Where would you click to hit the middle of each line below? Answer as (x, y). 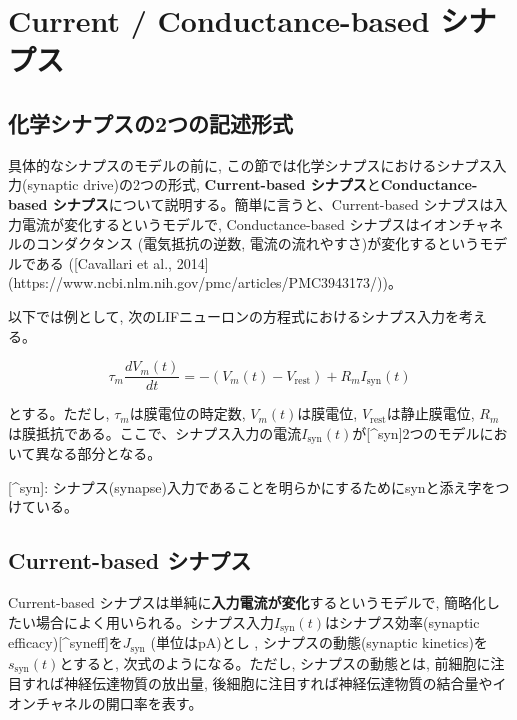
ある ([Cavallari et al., (104, 262)
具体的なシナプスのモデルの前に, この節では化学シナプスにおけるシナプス (250, 164)
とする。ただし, (59, 413)
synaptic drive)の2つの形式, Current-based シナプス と (204, 184)
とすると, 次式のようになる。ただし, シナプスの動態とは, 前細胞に (275, 662)
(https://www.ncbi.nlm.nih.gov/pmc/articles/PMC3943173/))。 (205, 282)
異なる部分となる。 (98, 453)
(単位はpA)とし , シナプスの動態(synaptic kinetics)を (319, 642)
